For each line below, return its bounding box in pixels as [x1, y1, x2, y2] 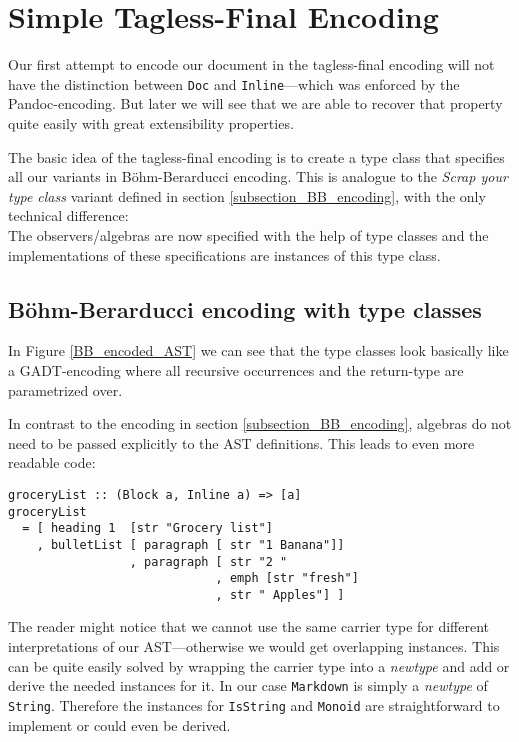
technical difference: [8, 205, 129, 226]
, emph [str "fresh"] [215, 571, 359, 586]
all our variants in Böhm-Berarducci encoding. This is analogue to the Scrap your [8, 166, 508, 187]
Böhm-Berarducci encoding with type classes [8, 293, 482, 324]
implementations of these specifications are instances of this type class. [8, 244, 441, 265]
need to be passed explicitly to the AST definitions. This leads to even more [8, 432, 475, 453]
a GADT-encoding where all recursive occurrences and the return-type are [8, 359, 464, 380]
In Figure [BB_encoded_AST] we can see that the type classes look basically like [8, 340, 509, 361]
